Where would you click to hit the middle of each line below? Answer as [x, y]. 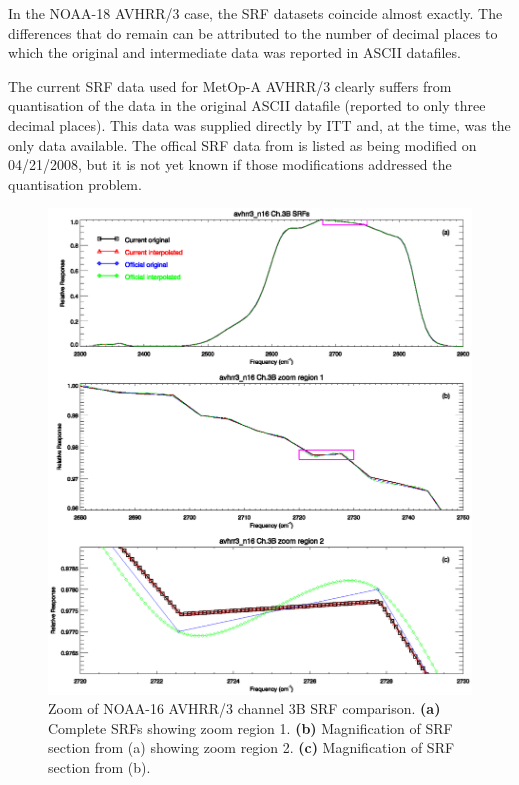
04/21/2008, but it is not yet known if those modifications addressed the [230, 164]
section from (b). [99, 766]
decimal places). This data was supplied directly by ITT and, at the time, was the [259, 124]
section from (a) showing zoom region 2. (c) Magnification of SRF [251, 747]
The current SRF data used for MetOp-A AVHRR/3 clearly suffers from [230, 85]
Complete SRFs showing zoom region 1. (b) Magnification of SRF [250, 727]
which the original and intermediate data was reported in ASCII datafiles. [234, 52]
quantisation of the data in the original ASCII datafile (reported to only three [247, 105]
